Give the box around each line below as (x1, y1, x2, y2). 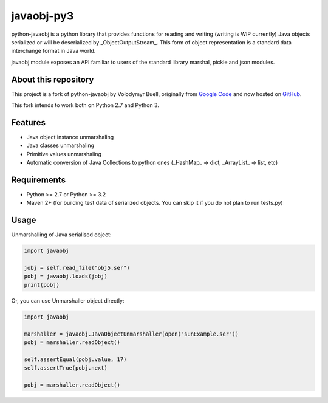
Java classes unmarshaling (26, 142, 94, 149)
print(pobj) (24, 281, 60, 288)
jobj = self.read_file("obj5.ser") (24, 264, 130, 272)
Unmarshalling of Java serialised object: (11, 231, 112, 238)
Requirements (11, 174, 66, 185)
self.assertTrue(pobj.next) (24, 365, 108, 371)
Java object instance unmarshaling (26, 133, 114, 140)
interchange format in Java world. (11, 47, 96, 55)
